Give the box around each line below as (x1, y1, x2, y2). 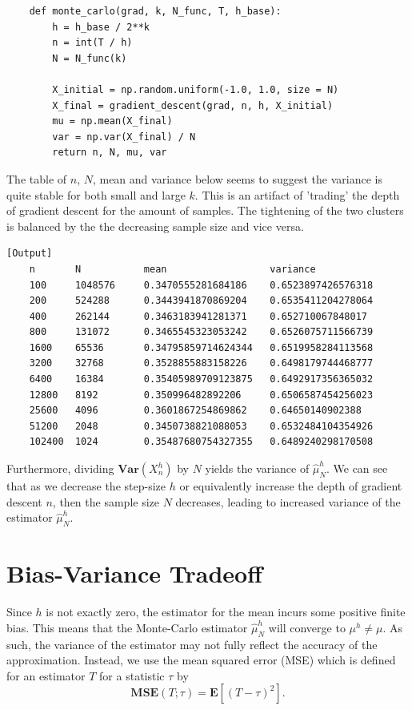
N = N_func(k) (52, 52, 127, 64)
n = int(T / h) (52, 37, 133, 49)
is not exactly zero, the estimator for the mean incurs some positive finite (46, 603, 406, 620)
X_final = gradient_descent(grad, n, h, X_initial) (52, 99, 334, 111)
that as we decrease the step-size (6, 478, 166, 494)
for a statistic (99, 667, 165, 684)
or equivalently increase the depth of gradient (179, 478, 402, 494)
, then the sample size (52, 493, 159, 510)
